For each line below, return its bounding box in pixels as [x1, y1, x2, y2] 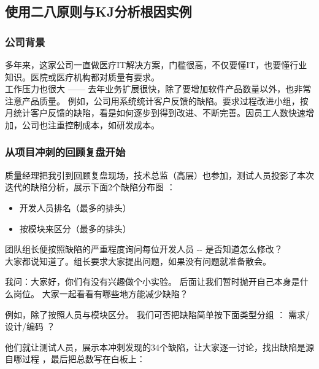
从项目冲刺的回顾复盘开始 [5, 144, 126, 160]
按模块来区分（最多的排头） [19, 222, 131, 235]
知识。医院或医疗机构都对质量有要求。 [5, 70, 159, 83]
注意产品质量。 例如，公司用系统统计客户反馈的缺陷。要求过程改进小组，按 [5, 94, 309, 107]
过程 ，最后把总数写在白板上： [21, 352, 145, 365]
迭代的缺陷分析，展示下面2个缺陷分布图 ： [5, 181, 175, 193]
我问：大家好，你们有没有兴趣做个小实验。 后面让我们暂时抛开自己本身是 [5, 275, 300, 288]
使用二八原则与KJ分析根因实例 [5, 2, 192, 21]
